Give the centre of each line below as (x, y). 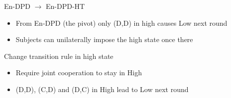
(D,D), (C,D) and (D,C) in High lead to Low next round (102, 89)
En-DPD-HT (65, 6)
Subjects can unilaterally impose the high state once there (104, 39)
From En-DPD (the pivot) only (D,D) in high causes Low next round (121, 23)
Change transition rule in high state (59, 56)
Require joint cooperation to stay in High (79, 73)
